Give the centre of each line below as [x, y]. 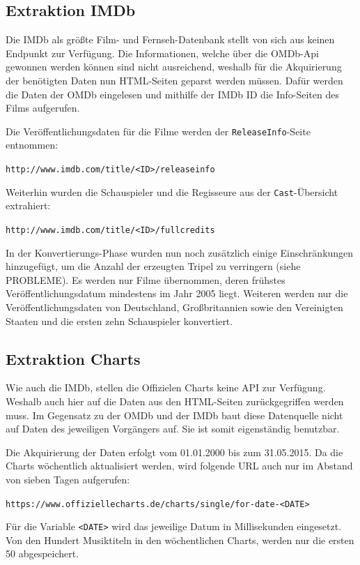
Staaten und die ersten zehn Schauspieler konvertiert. [119, 321]
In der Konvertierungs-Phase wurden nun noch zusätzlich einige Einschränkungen [180, 252]
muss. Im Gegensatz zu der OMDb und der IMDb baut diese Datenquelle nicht [174, 415]
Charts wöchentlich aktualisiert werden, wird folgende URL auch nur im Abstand [179, 466]
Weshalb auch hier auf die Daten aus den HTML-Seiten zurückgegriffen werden [175, 401]
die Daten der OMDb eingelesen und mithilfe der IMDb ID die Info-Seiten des [172, 94]
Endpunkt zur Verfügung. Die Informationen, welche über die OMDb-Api [162, 53]
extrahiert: [28, 205]
